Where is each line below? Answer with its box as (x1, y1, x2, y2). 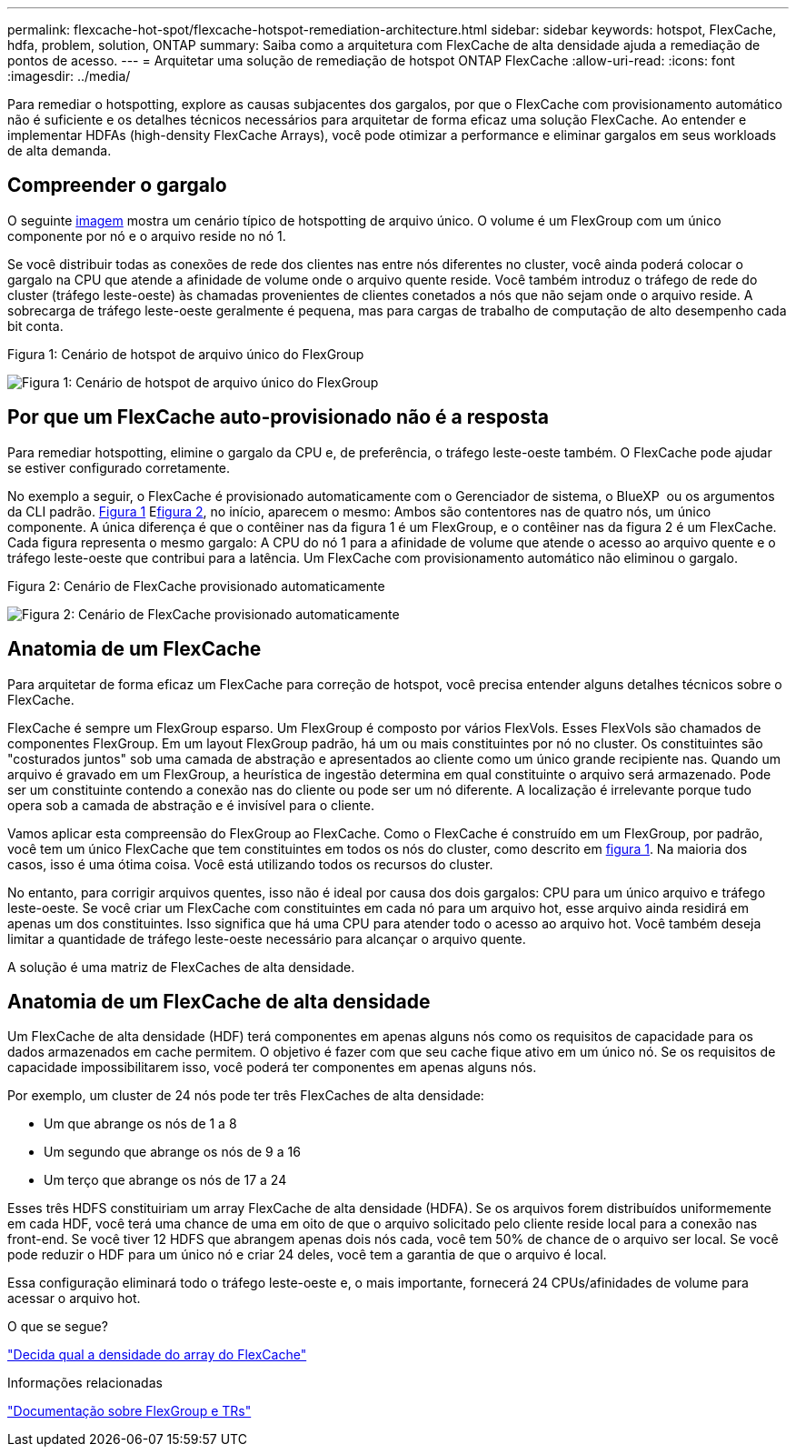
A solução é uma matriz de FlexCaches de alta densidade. (7, 958, 355, 975)
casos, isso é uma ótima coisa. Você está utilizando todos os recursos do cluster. (7, 856, 493, 872)
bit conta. (7, 317, 64, 334)
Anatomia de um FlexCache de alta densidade (7, 989, 431, 1013)
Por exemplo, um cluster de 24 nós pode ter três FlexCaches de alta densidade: (7, 1088, 484, 1104)
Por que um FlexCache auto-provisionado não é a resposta (7, 406, 549, 429)
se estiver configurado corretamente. (7, 459, 231, 476)
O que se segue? (7, 1319, 108, 1335)
